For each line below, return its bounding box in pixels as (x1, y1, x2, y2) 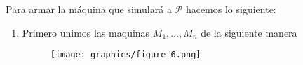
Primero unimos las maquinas (22, 25, 150, 39)
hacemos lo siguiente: (185, 2, 276, 16)
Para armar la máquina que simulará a (6, 2, 172, 16)
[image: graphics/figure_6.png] (50, 50, 201, 60)
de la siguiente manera (201, 25, 297, 39)
